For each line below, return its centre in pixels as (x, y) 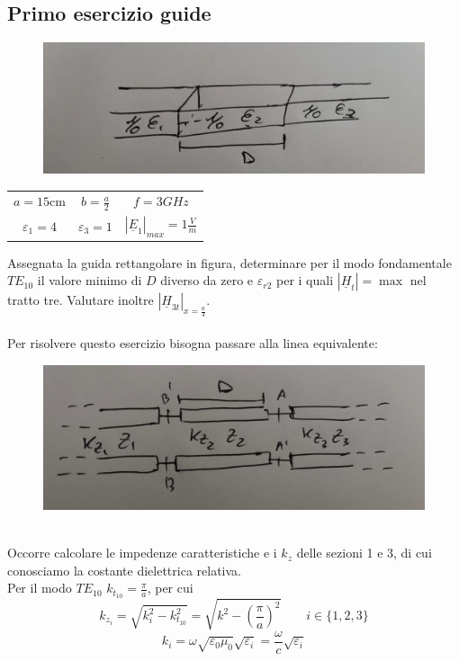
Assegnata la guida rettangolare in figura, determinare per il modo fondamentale (229, 262)
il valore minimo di (90, 280)
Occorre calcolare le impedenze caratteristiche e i (142, 553)
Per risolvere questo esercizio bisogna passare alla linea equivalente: (193, 343)
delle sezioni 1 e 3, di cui (364, 553)
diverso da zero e (207, 280)
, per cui (170, 588)
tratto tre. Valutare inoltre (81, 300)
